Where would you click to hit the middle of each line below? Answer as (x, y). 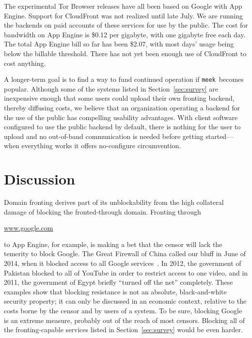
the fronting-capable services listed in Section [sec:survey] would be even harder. (123, 330)
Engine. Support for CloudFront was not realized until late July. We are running (123, 15)
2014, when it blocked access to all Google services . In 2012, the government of (123, 263)
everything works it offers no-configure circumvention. (101, 146)
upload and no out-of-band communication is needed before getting (104, 136)
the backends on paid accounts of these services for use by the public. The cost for (126, 25)
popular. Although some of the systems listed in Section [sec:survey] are (111, 88)
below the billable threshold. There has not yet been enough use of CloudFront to (125, 53)
